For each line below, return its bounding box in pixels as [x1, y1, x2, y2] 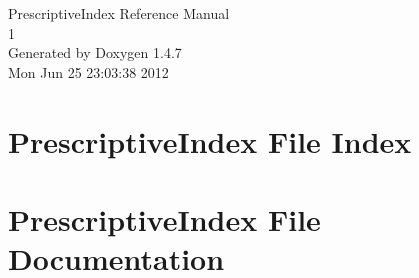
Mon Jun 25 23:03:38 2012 [8, 61, 169, 82]
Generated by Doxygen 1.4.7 [8, 42, 182, 63]
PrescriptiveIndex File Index [8, 120, 412, 161]
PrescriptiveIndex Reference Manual [8, 3, 230, 23]
